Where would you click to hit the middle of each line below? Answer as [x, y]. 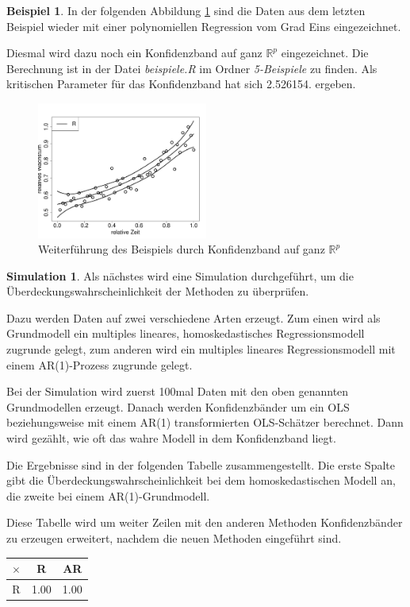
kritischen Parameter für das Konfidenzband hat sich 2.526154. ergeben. [181, 84]
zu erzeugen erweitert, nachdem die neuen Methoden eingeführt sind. [174, 538]
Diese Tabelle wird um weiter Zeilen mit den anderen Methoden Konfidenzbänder [205, 522]
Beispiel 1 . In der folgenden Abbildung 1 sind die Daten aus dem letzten [186, 10]
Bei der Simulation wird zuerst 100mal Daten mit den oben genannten [178, 391]
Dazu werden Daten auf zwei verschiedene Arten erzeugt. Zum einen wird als [194, 317]
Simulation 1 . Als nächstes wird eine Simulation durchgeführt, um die [180, 275]
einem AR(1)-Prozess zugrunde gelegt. [100, 364]
